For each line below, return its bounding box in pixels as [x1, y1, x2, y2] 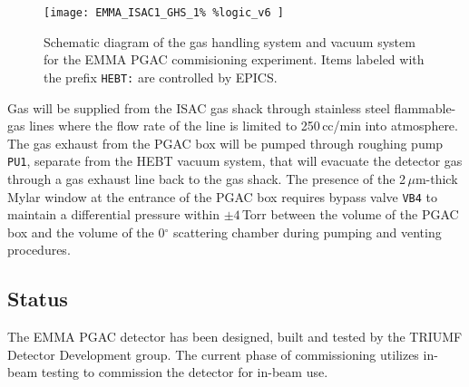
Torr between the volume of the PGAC [241, 205, 459, 224]
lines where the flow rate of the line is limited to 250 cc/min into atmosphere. [29, 116, 458, 135]
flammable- [394, 98, 456, 117]
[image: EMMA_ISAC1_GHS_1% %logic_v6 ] [44, 6, 284, 19]
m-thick [415, 169, 458, 188]
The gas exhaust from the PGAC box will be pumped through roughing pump [7, 133, 444, 152]
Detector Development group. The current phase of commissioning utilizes [7, 344, 419, 363]
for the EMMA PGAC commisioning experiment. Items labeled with [44, 50, 425, 69]
